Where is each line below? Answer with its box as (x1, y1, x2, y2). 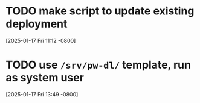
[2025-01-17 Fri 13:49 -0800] (5, 90, 79, 98)
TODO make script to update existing (5, 4, 195, 18)
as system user (5, 71, 84, 85)
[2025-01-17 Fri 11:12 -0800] (5, 37, 76, 44)
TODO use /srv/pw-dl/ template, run (5, 58, 192, 72)
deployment (5, 17, 68, 31)
